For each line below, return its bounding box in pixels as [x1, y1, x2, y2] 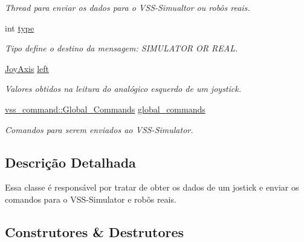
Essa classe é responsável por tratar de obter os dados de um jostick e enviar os [5, 181, 299, 194]
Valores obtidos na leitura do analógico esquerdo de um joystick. [5, 82, 241, 95]
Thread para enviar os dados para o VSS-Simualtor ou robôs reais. [5, 1, 250, 13]
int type [5, 21, 34, 34]
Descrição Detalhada [5, 152, 136, 171]
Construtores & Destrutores [5, 222, 184, 241]
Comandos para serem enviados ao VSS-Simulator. [5, 123, 193, 136]
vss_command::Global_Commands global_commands [5, 102, 205, 115]
